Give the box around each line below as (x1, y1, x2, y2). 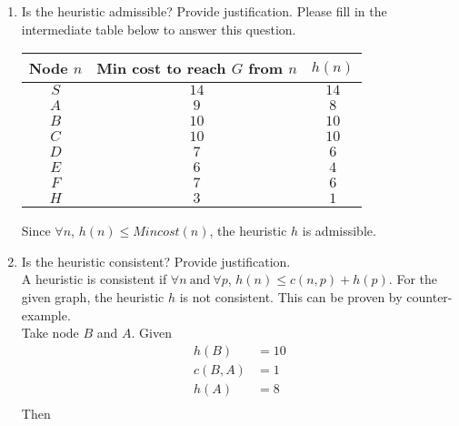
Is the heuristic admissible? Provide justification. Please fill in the (21, 2, 387, 20)
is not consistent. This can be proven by (179, 287, 403, 306)
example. (21, 305, 71, 324)
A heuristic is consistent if (21, 269, 167, 289)
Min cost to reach (96, 57, 226, 79)
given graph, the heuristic (21, 287, 165, 306)
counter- (406, 287, 453, 306)
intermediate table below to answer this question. (21, 19, 296, 38)
